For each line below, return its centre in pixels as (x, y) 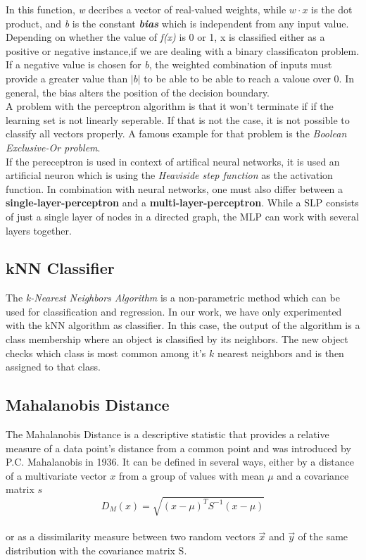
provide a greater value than (67, 78)
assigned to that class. (53, 367)
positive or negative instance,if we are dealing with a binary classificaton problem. (183, 50)
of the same (323, 536)
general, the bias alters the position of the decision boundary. (138, 92)
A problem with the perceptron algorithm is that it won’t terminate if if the (170, 106)
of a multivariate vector (56, 475)
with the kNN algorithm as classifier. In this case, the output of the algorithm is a (183, 325)
